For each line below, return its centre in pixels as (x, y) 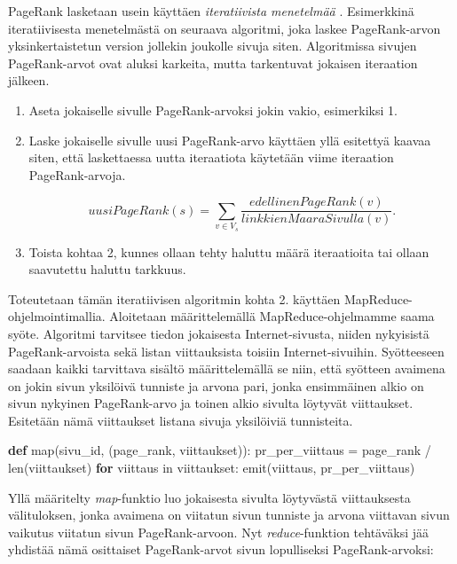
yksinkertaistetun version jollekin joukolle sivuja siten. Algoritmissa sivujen (213, 46)
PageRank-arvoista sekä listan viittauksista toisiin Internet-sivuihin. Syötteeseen (226, 351)
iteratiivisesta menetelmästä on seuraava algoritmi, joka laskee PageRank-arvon (225, 28)
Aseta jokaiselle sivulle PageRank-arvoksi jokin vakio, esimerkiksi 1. (213, 110)
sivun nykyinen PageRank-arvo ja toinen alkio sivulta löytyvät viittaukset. (211, 403)
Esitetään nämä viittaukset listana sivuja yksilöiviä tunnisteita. (181, 420)
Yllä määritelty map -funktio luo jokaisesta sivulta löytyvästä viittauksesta (209, 497)
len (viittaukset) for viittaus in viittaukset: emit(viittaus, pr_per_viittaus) (212, 468)
